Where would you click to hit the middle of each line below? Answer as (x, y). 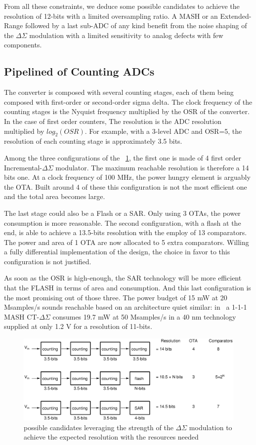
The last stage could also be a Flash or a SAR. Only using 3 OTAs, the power (122, 213)
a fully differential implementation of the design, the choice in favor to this (117, 252)
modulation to (211, 427)
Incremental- (23, 167)
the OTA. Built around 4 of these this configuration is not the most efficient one (126, 186)
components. (23, 45)
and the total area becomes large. (55, 196)
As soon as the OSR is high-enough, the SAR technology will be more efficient (123, 278)
